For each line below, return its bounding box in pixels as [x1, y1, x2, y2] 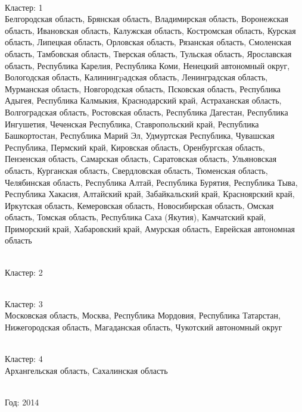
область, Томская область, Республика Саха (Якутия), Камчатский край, [5, 211, 266, 223]
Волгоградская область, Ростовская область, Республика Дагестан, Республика [5, 105, 288, 118]
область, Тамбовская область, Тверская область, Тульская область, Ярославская [5, 47, 292, 60]
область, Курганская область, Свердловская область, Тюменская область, [5, 164, 268, 176]
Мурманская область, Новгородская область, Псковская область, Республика [5, 82, 281, 95]
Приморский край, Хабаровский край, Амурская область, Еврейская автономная [5, 222, 295, 235]
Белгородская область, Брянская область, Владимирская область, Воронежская [5, 13, 288, 25]
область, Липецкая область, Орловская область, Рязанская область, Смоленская [5, 36, 291, 48]
